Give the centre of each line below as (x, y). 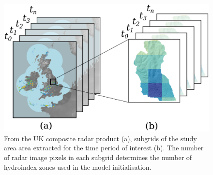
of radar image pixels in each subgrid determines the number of (98, 157)
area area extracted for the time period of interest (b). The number (104, 148)
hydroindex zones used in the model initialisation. (78, 167)
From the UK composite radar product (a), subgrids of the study (100, 138)
